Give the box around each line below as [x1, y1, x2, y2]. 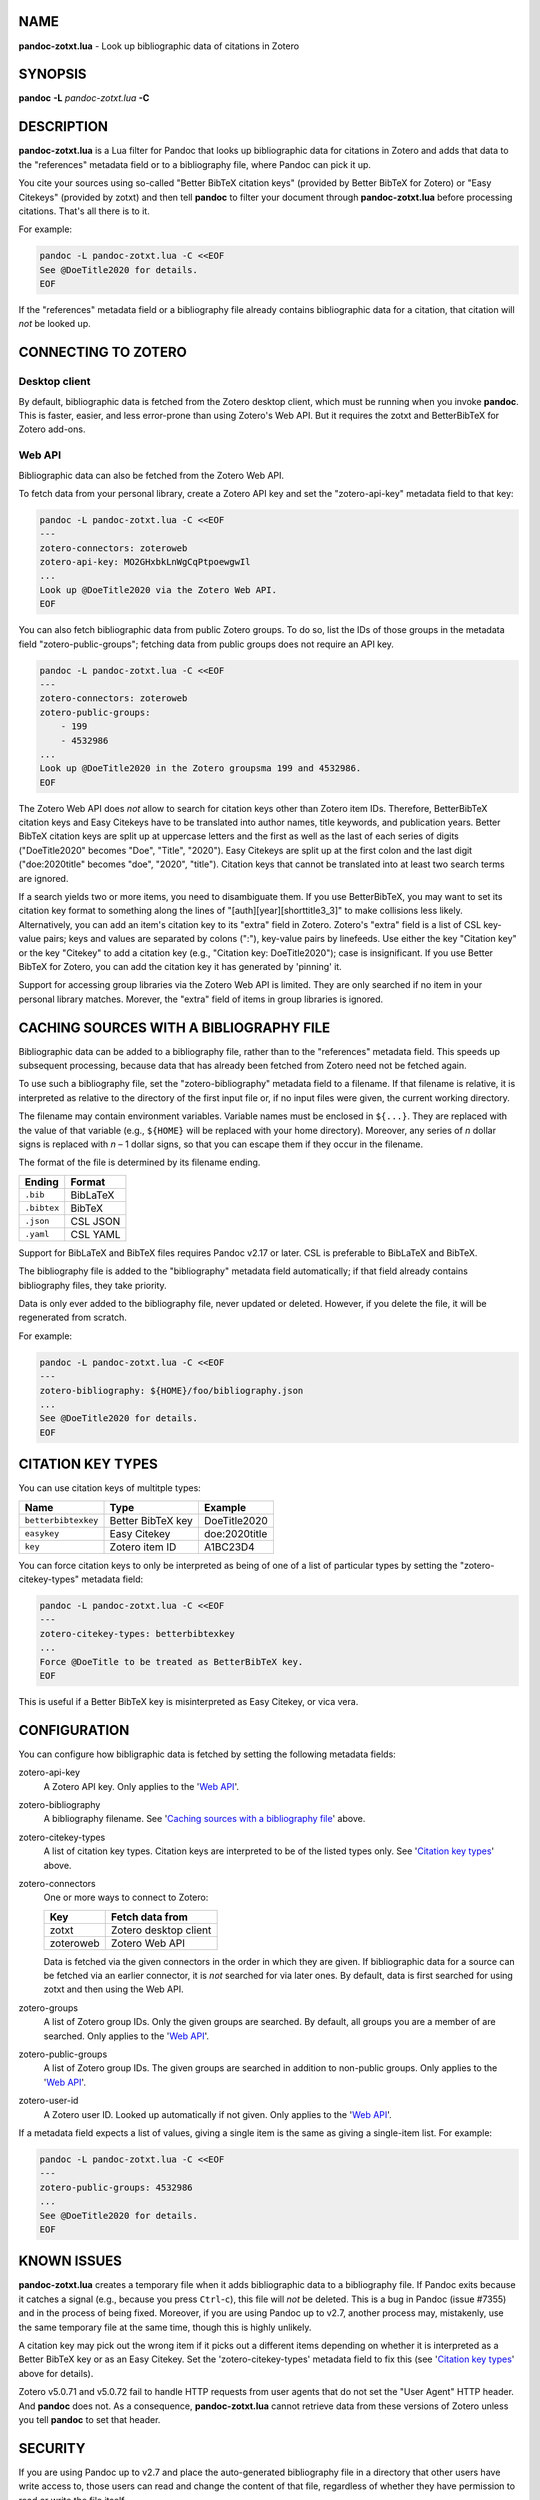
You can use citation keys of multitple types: [18, 1482, 202, 1494]
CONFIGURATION [18, 1721, 130, 1739]
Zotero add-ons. [18, 423, 86, 435]
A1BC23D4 [203, 1540, 255, 1554]
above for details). [18, 2367, 94, 2379]
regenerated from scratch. [18, 1311, 127, 1324]
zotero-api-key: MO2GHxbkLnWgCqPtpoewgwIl [39, 556, 251, 568]
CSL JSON [70, 1214, 121, 1228]
